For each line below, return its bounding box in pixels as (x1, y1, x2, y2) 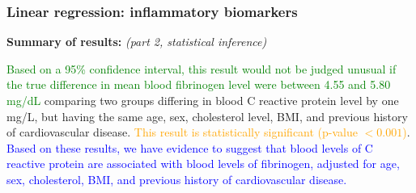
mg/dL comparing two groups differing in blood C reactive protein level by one (6, 92, 399, 108)
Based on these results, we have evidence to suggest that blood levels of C (6, 139, 373, 156)
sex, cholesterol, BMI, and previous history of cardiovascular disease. (6, 170, 347, 187)
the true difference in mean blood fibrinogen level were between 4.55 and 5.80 (6, 76, 391, 93)
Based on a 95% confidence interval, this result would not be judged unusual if (6, 60, 397, 77)
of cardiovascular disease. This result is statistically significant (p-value (6, 124, 359, 141)
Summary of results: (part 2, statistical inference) (6, 33, 267, 50)
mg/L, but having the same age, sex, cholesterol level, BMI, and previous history (6, 107, 408, 124)
